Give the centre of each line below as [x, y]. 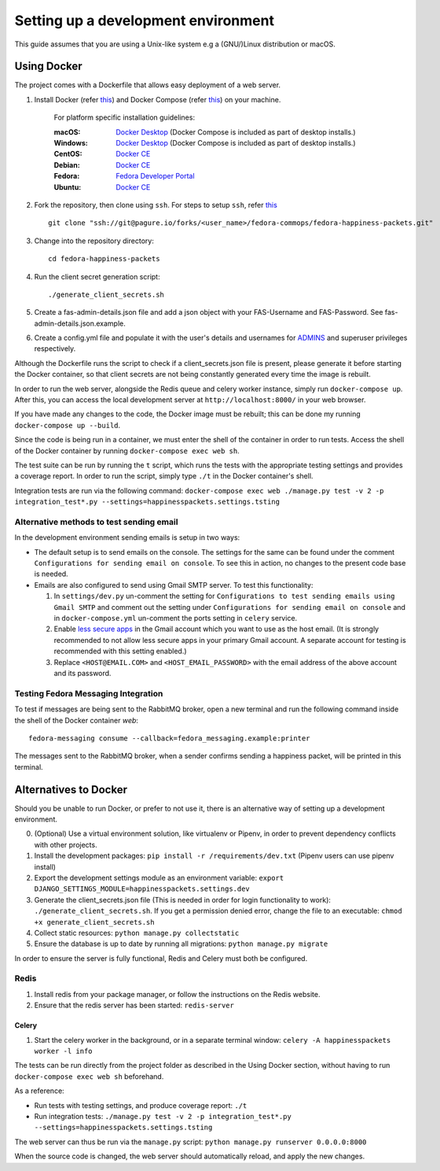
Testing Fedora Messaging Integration [89, 693]
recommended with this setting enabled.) [121, 651]
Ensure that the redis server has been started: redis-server [134, 1005]
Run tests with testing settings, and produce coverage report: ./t [141, 1105]
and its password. [82, 673]
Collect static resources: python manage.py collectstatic [137, 933]
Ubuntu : [68, 187]
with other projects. [66, 844]
